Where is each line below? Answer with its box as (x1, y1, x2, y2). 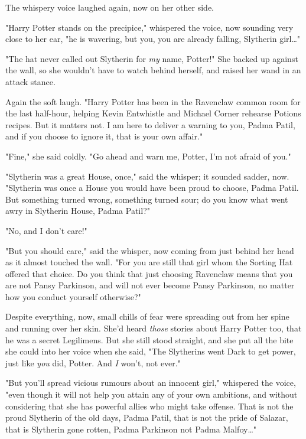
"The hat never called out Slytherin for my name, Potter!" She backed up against (5, 52, 298, 64)
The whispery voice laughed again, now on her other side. (5, 1, 214, 13)
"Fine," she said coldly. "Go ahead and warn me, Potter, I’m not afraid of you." (5, 149, 291, 162)
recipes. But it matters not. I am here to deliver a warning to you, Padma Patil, (5, 118, 295, 131)
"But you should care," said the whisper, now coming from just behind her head (5, 244, 294, 256)
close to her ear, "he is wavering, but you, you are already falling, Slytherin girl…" (5, 32, 301, 45)
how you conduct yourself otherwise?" (5, 290, 141, 303)
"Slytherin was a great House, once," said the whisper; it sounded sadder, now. (5, 170, 289, 182)
